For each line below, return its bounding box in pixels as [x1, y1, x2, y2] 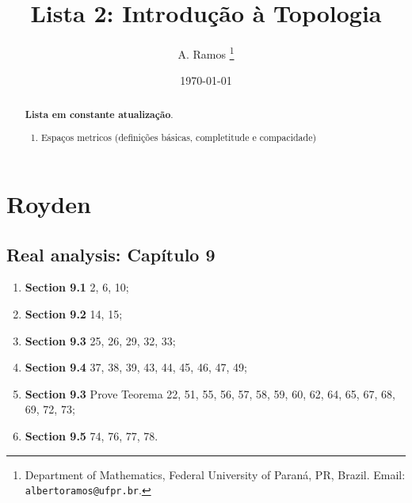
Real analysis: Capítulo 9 [6, 242, 216, 266]
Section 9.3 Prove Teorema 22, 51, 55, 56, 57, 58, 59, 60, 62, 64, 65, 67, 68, [25, 385, 395, 402]
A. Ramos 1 [177, 44, 235, 62]
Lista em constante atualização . [25, 107, 174, 121]
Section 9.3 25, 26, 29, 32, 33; [25, 332, 176, 349]
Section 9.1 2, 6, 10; [25, 279, 129, 295]
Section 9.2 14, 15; [25, 305, 123, 322]
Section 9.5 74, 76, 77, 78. [25, 427, 158, 444]
